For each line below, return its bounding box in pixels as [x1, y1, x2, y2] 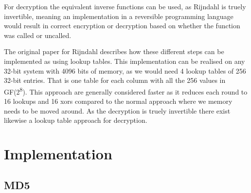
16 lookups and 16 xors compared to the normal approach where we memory [4, 96, 233, 106]
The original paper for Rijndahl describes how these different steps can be [4, 46, 224, 57]
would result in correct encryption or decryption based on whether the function [4, 20, 240, 31]
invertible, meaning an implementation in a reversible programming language [4, 11, 233, 21]
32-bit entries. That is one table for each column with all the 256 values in [4, 75, 226, 85]
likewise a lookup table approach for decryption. [4, 115, 147, 125]
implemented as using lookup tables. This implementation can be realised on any [4, 56, 245, 66]
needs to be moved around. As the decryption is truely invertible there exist [4, 105, 231, 116]
